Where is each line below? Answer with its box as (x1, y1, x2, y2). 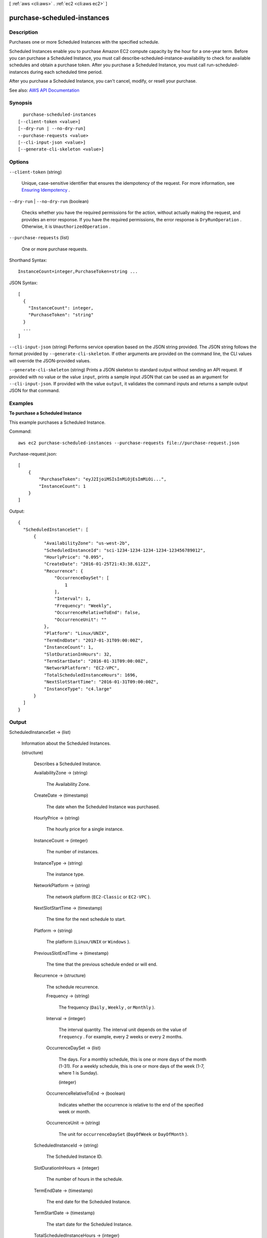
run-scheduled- (206, 62, 239, 68)
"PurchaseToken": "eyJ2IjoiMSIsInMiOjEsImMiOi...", (39, 476, 167, 482)
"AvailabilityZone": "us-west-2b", (44, 540, 131, 546)
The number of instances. (46, 849, 99, 855)
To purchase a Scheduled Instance (9, 410, 82, 416)
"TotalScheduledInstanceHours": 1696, (44, 672, 138, 678)
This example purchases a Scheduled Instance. (9, 419, 106, 425)
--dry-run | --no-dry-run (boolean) (9, 198, 89, 204)
